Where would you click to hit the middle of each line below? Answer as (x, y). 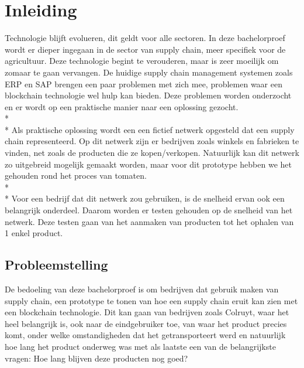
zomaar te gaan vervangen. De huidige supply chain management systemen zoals (149, 72)
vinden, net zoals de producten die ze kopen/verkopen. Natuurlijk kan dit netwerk (152, 153)
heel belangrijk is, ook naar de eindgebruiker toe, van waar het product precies (146, 323)
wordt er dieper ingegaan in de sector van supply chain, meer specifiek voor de (145, 49)
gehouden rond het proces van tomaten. (76, 176)
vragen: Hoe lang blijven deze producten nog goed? (96, 358)
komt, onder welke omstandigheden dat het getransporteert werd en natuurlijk (145, 335)
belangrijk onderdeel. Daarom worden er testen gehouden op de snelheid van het (149, 210)
